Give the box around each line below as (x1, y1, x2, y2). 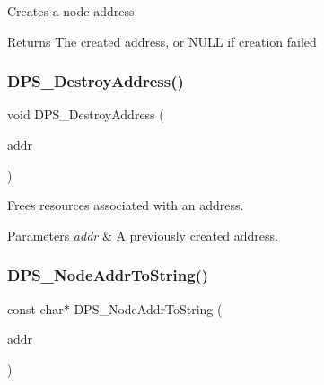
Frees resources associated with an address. (7, 196, 244, 214)
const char (7, 299, 64, 318)
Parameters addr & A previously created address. (7, 225, 278, 244)
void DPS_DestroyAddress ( (7, 105, 164, 124)
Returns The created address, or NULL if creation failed (7, 31, 317, 50)
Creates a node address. (7, 2, 138, 20)
